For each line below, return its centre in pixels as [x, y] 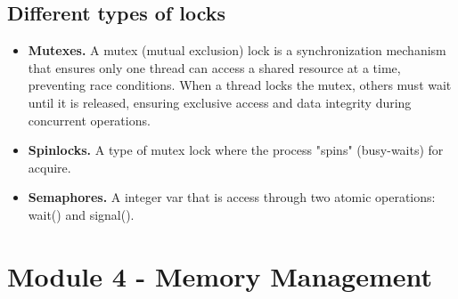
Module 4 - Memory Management [220, 275]
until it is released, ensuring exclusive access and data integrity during [220, 102]
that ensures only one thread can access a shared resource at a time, [214, 67]
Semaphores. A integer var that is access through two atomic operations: [232, 197]
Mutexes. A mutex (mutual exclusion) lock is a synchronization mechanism [237, 50]
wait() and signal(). [81, 214]
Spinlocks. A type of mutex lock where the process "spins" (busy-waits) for [236, 150]
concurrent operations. [89, 120]
